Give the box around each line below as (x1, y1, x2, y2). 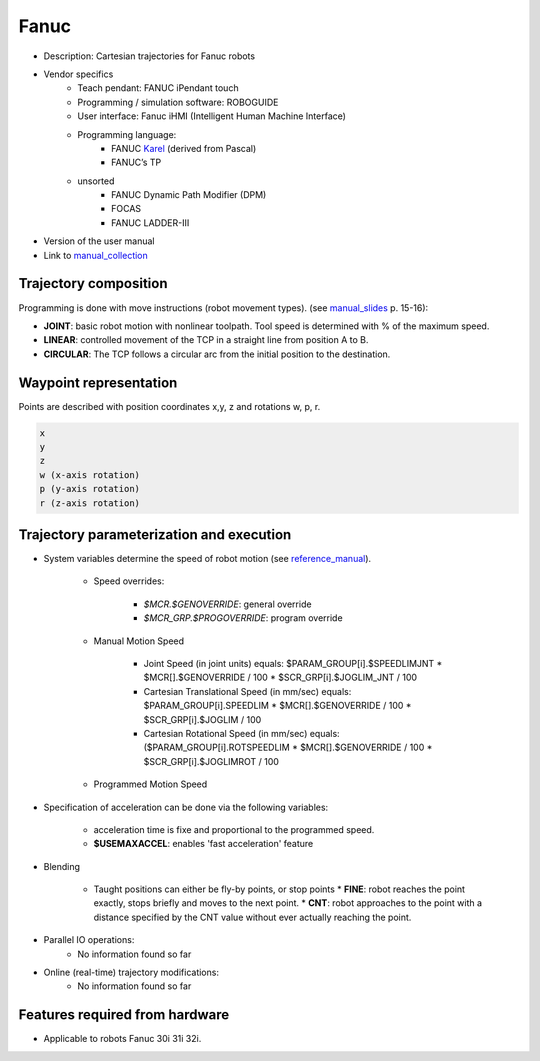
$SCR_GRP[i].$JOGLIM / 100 (143, 713, 262, 725)
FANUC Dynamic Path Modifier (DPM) (111, 189, 267, 201)
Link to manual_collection (43, 249, 149, 261)
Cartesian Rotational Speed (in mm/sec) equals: (143, 727, 340, 739)
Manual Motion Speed (93, 635, 185, 647)
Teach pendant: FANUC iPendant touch (77, 82, 239, 94)
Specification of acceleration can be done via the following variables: (43, 801, 329, 813)
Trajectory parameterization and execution (18, 526, 292, 543)
